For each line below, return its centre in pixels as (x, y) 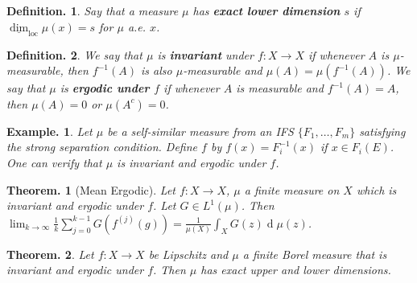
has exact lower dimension (266, 10)
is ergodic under (105, 88)
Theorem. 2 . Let (50, 254)
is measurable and (280, 88)
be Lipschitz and (188, 254)
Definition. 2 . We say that (74, 54)
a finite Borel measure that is (315, 254)
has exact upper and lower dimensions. (296, 270)
